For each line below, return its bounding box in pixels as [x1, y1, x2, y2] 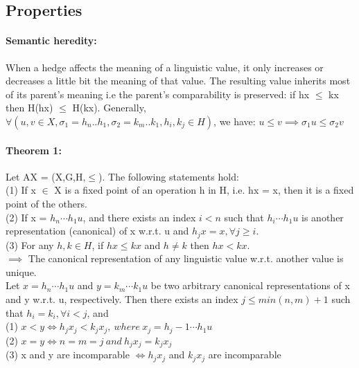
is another [301, 210, 344, 224]
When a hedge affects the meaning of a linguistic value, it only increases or [6, 59, 324, 74]
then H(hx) [6, 100, 53, 115]
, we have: [213, 113, 256, 128]
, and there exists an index [82, 210, 196, 224]
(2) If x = [6, 210, 47, 224]
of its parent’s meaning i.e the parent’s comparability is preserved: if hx [6, 86, 310, 101]
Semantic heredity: [6, 33, 97, 48]
